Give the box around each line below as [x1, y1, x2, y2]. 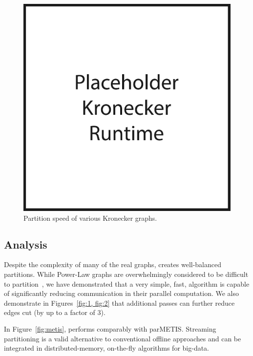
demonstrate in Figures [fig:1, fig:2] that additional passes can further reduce [4, 297, 235, 308]
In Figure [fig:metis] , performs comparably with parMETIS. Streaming [4, 323, 216, 334]
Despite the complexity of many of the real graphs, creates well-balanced [4, 259, 222, 270]
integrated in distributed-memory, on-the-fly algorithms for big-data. [4, 343, 210, 353]
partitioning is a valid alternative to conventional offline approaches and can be [4, 333, 241, 343]
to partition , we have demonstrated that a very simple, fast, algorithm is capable [4, 278, 250, 289]
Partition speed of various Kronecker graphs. [23, 212, 157, 223]
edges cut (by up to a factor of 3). [4, 307, 105, 317]
